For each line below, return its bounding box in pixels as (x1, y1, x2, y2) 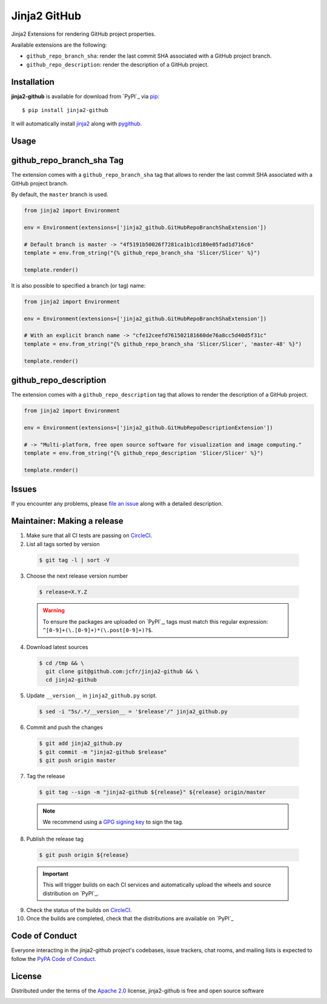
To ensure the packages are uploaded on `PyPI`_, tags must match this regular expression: (42, 618, 268, 625)
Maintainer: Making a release (11, 516, 124, 526)
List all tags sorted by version (26, 540, 100, 547)
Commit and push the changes (26, 724, 103, 731)
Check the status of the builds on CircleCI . (26, 907, 133, 914)
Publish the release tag (26, 835, 84, 842)
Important (42, 870, 69, 877)
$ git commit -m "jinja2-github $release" (39, 748, 167, 755)
